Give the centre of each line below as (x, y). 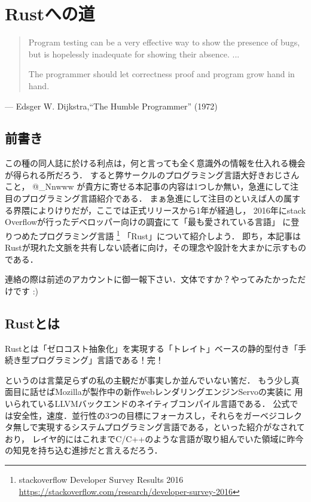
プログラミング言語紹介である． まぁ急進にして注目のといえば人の (153, 198)
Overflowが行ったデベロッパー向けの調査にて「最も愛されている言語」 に (148, 222)
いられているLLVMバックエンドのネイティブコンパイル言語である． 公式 (147, 404)
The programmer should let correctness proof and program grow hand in (161, 74)
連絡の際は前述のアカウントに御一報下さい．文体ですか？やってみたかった (151, 279)
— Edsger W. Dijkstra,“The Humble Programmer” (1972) (111, 106)
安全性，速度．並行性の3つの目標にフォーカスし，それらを (128, 415)
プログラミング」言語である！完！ (97, 360)
